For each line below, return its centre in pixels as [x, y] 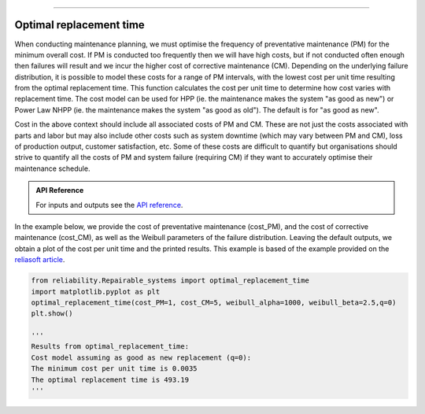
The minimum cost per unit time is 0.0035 [114, 369]
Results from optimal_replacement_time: [110, 347]
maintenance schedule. [52, 168]
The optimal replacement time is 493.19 [110, 379]
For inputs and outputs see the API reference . [109, 205]
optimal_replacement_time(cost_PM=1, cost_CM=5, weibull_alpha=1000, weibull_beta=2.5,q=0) [214, 302]
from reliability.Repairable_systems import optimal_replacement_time [170, 281]
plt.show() [52, 314]
